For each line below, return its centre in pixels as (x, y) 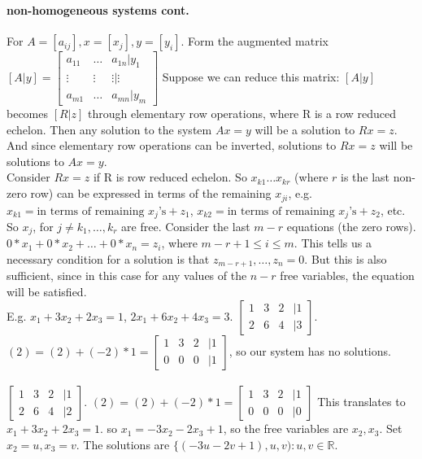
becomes (28, 114)
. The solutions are (123, 444)
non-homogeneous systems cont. (98, 10)
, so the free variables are (286, 428)
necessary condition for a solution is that (108, 259)
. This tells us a (333, 243)
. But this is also (346, 259)
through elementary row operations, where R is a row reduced (242, 114)
